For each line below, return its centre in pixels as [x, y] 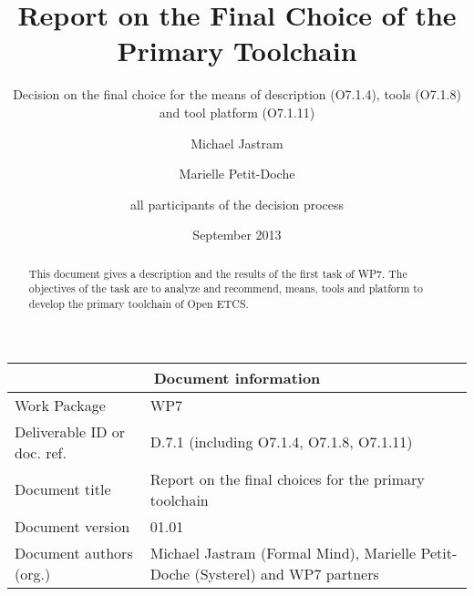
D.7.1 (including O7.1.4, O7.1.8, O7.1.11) [281, 442]
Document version [72, 526]
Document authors [74, 552]
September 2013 [237, 235]
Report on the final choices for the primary [287, 478]
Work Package [60, 405]
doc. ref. [41, 452]
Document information [237, 377]
